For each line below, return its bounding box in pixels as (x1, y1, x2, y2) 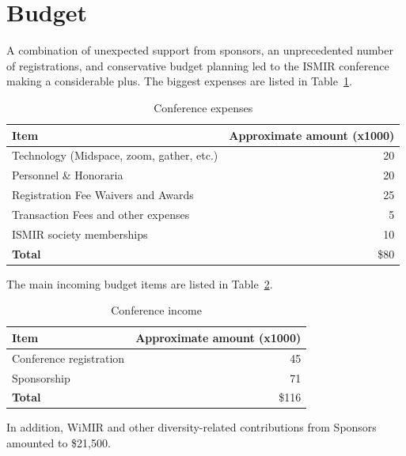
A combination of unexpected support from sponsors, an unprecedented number (6, 42, 393, 58)
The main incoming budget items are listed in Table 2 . (6, 275, 273, 292)
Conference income (111, 302, 202, 318)
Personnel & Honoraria (12, 167, 123, 183)
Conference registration (12, 349, 125, 366)
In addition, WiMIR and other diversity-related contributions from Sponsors (6, 419, 377, 435)
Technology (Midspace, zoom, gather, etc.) (12, 147, 218, 164)
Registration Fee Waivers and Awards (12, 187, 194, 203)
